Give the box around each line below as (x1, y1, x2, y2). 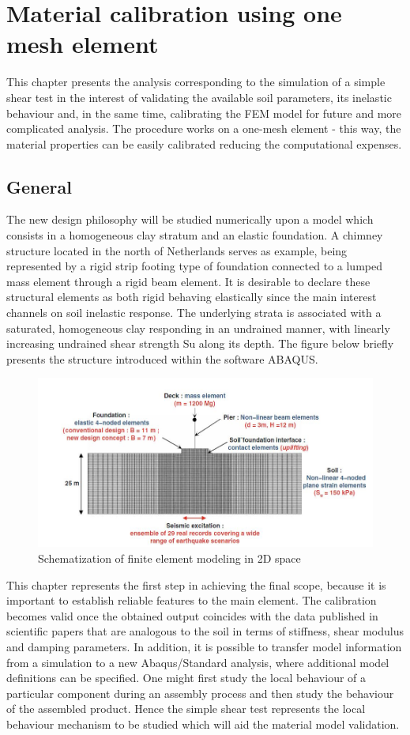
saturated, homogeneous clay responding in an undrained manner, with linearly (6, 319, 390, 336)
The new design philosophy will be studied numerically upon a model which (6, 211, 374, 228)
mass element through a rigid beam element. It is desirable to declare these (6, 273, 371, 289)
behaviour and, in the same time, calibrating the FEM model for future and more (6, 104, 402, 121)
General (6, 174, 72, 198)
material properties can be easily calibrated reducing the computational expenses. (6, 135, 402, 152)
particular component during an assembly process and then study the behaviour (6, 684, 394, 701)
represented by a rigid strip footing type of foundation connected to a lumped (6, 258, 382, 274)
